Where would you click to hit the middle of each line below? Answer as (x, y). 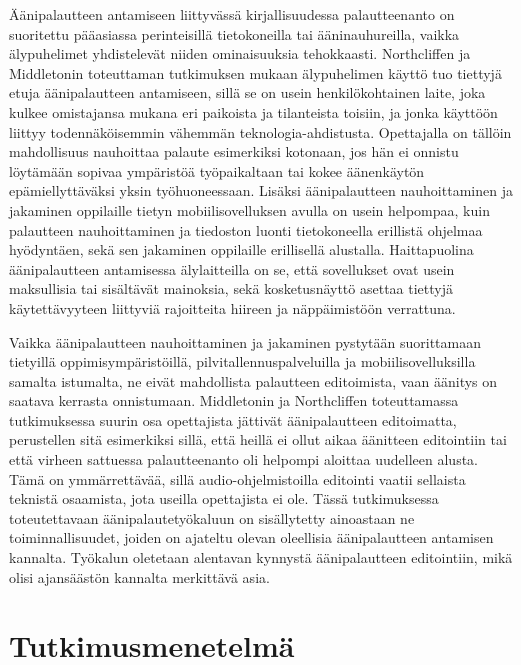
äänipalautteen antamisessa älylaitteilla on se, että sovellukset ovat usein (232, 268)
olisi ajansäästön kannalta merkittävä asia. (139, 576)
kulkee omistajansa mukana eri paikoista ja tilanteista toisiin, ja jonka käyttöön (253, 111)
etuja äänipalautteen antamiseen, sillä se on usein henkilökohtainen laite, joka (247, 92)
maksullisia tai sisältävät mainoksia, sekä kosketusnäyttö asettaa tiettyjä (231, 288)
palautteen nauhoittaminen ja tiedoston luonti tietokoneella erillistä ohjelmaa (246, 229)
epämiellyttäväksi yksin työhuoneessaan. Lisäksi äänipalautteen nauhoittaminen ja (261, 190)
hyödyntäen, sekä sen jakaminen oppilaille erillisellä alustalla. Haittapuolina (241, 249)
